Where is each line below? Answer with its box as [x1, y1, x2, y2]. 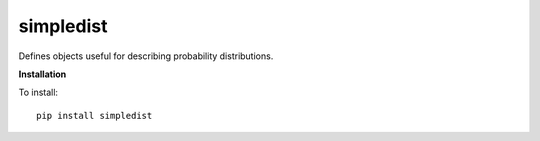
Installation [18, 68, 67, 80]
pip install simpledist [36, 110, 153, 121]
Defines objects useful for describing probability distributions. [18, 50, 274, 62]
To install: [18, 86, 59, 99]
